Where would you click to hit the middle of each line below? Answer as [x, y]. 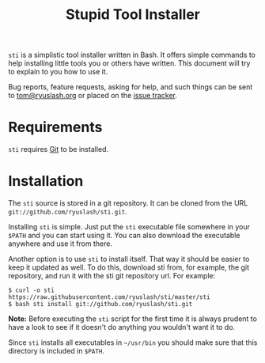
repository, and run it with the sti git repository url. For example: [112, 276]
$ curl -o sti [32, 290]
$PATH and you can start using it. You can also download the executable [124, 236]
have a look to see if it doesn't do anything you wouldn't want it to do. [122, 327]
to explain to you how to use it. [58, 72]
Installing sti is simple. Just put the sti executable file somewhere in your [129, 227]
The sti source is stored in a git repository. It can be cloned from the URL [128, 203]
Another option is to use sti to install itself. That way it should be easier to [129, 259]
